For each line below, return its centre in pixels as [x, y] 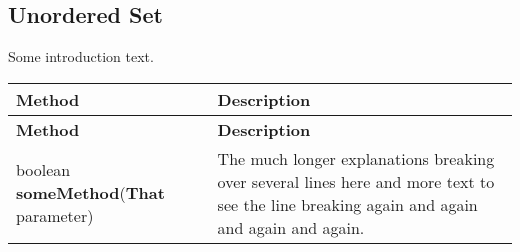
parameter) [55, 216]
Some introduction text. [81, 56]
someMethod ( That [90, 193]
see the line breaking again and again [347, 204]
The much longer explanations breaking [356, 158]
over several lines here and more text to [356, 181]
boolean [43, 170]
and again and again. [291, 227]
